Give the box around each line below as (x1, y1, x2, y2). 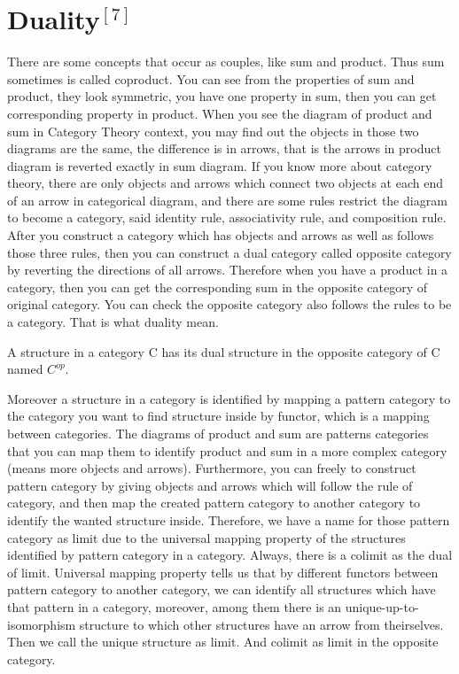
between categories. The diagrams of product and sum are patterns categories (7, 424, 429, 442)
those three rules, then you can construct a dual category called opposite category (7, 243, 452, 261)
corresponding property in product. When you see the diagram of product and (7, 104, 432, 122)
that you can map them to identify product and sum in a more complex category (7, 441, 447, 460)
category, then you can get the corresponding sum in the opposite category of (7, 277, 428, 296)
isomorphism (7, 615, 76, 633)
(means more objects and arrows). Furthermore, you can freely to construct (7, 459, 416, 477)
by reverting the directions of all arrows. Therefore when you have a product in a (7, 260, 448, 279)
